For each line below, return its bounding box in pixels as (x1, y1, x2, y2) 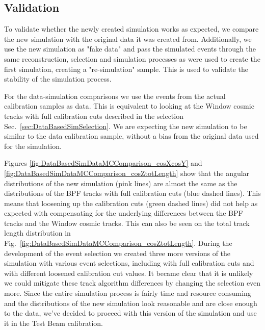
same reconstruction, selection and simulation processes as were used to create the (4, 53, 260, 64)
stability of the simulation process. (4, 73, 112, 84)
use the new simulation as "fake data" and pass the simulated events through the (4, 43, 256, 54)
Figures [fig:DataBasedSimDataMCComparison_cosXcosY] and (4, 158, 202, 168)
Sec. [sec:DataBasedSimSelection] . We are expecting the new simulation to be (4, 120, 247, 131)
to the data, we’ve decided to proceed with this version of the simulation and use (4, 308, 257, 318)
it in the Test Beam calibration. (4, 317, 103, 328)
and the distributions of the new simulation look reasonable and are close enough (4, 297, 257, 308)
